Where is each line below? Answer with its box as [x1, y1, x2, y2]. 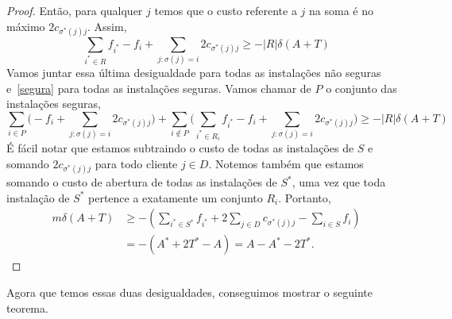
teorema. [6, 299, 48, 316]
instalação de [6, 189, 70, 206]
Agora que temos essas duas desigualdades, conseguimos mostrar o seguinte [6, 284, 373, 301]
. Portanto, [278, 189, 331, 206]
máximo [6, 17, 45, 34]
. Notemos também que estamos [208, 156, 364, 172]
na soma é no [309, 2, 374, 18]
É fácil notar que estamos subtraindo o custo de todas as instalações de [6, 140, 354, 156]
